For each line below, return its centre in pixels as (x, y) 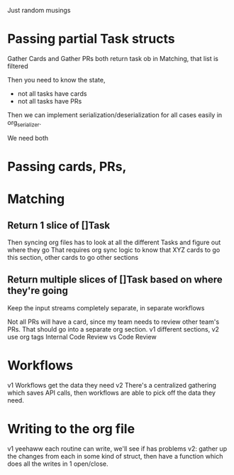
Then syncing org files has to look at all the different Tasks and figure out (114, 242)
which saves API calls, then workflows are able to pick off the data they (112, 393)
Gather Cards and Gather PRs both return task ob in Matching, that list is (113, 58)
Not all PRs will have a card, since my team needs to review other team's (113, 322)
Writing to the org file (71, 428)
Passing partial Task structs (91, 39)
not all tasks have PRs (50, 101)
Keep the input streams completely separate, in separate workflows (106, 307)
